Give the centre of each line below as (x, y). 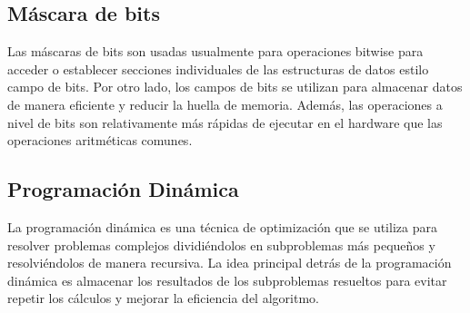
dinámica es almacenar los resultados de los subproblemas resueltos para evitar (227, 280)
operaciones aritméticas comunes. (100, 140)
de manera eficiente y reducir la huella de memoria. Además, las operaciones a (225, 104)
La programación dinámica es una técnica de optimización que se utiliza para (222, 226)
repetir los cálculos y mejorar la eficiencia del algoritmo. (163, 298)
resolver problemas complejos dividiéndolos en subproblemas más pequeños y (221, 245)
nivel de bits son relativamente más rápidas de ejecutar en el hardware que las (225, 122)
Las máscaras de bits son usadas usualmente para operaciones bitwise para (215, 51)
